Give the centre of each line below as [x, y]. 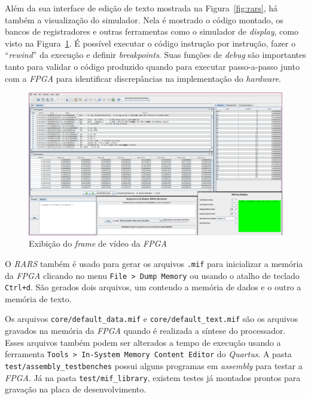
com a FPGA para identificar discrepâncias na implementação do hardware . [143, 78]
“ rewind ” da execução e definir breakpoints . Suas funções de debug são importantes [155, 55]
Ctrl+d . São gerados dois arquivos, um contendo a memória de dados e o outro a [153, 287]
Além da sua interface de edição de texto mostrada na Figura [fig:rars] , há [141, 8]
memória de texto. [38, 298]
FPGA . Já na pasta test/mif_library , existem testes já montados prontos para [153, 377]
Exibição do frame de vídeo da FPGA [98, 243]
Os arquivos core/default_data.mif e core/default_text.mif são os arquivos [152, 319]
